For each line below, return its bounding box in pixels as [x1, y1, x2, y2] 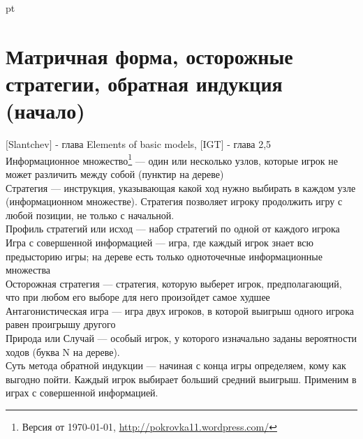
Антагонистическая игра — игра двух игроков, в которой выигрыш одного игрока [6, 303, 354, 318]
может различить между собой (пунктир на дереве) [6, 166, 224, 181]
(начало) [6, 96, 85, 125]
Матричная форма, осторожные [6, 41, 293, 70]
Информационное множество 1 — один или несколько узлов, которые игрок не [6, 151, 339, 168]
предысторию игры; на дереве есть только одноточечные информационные [6, 248, 323, 263]
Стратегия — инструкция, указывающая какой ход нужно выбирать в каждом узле [6, 180, 356, 195]
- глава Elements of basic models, [55, 137, 197, 151]
